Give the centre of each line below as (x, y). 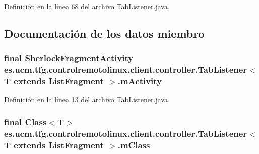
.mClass (134, 145)
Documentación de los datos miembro (104, 33)
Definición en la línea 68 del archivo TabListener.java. (87, 6)
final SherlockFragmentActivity (69, 58)
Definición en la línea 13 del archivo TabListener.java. (87, 100)
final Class (25, 122)
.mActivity (140, 81)
